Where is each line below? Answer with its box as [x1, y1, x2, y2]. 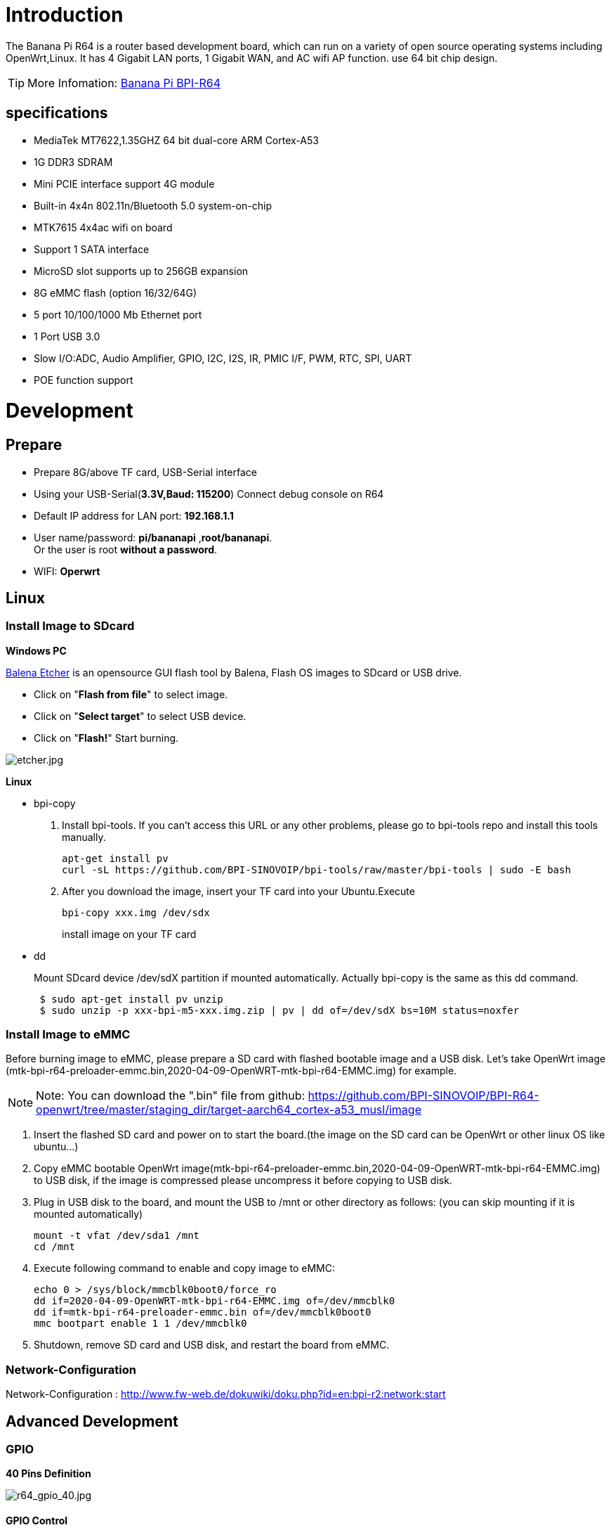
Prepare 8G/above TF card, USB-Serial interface [34, 465, 257, 478]
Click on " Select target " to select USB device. [34, 709, 247, 722]
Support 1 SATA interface [34, 243, 150, 255]
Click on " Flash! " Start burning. [34, 731, 179, 744]
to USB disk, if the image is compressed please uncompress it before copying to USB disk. [34, 1174, 452, 1187]
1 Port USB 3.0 [34, 330, 100, 342]
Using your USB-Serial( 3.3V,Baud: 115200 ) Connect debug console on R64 [34, 487, 384, 500]
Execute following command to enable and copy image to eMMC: [34, 1262, 335, 1275]
